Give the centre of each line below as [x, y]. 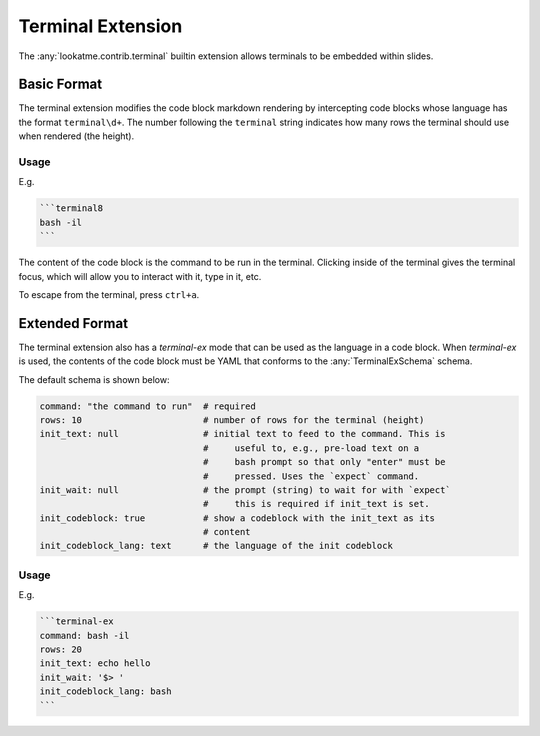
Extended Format [73, 323]
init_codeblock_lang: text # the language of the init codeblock [216, 546]
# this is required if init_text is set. [316, 504]
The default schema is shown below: [94, 379]
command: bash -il [84, 635]
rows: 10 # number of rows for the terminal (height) [232, 419]
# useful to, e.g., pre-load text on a [311, 448]
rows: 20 [61, 649]
